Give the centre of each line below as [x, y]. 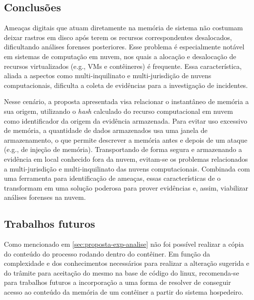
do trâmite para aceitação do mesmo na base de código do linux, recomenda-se [122, 272]
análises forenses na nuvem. [45, 197]
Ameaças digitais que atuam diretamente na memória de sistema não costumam [124, 28]
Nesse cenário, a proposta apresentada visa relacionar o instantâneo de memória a [127, 101]
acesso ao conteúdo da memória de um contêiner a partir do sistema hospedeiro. [124, 292]
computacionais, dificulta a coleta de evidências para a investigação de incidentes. [126, 85]
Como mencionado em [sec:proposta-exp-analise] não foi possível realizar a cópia [124, 244]
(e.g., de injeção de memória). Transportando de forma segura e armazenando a [123, 149]
